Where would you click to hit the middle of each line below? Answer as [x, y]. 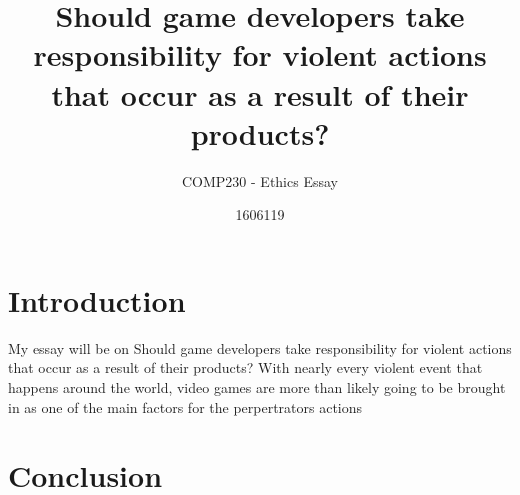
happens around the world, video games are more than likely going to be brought [257, 387]
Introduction [97, 299]
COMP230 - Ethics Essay [260, 180]
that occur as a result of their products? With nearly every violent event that [245, 367]
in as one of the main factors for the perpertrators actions [185, 406]
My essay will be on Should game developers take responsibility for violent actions [260, 347]
